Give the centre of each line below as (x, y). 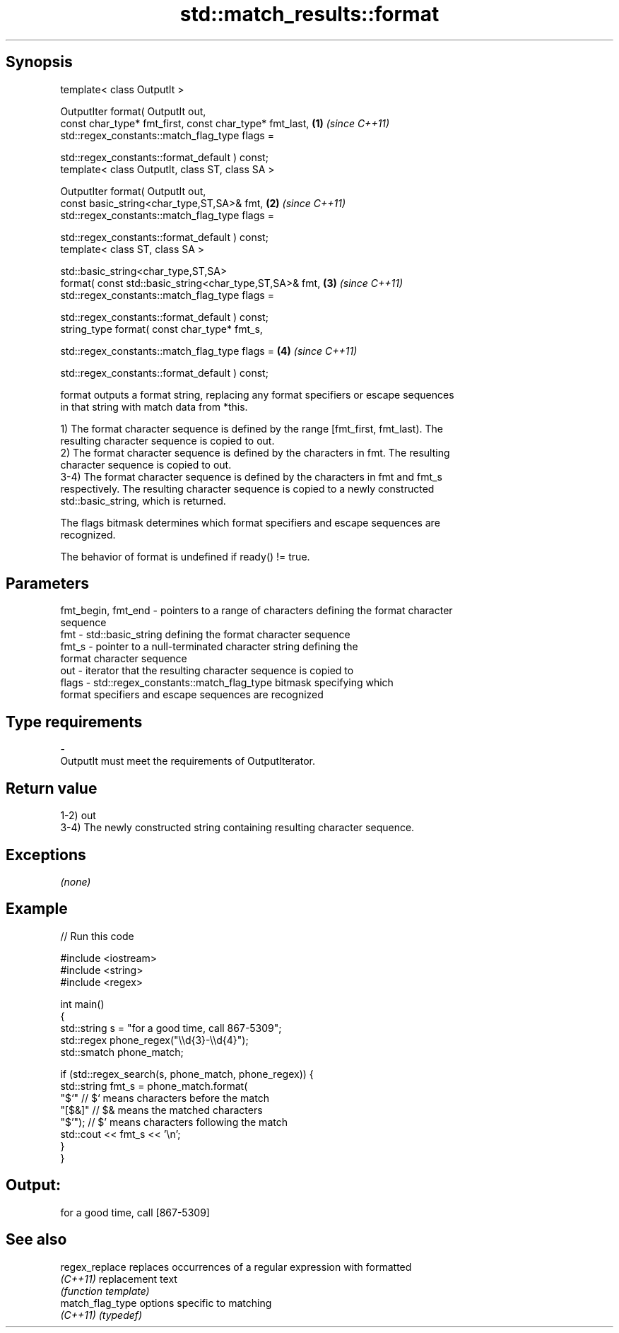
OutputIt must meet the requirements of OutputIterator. (188, 761)
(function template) (105, 1291)
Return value (52, 788)
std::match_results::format (309, 14)
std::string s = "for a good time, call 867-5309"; (171, 1028)
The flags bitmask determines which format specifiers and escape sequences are (250, 522)
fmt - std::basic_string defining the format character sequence (205, 635)
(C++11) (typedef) (101, 1315)
